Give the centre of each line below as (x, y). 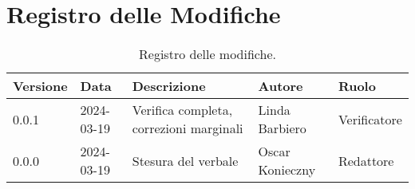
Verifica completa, (182, 110)
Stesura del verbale (185, 160)
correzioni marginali (188, 128)
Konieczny (287, 170)
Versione (40, 86)
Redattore (366, 160)
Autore (281, 86)
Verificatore (370, 119)
